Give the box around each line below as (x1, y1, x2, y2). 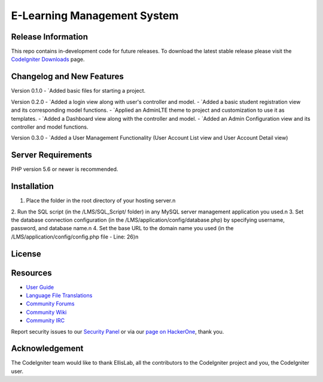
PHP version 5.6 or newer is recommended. (11, 166, 118, 173)
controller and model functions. (11, 123, 89, 130)
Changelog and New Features (11, 72, 124, 82)
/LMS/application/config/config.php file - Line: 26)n (11, 233, 139, 240)
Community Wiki (26, 308, 67, 316)
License (11, 249, 41, 259)
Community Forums (26, 300, 75, 307)
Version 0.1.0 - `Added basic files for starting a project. (11, 87, 146, 94)
